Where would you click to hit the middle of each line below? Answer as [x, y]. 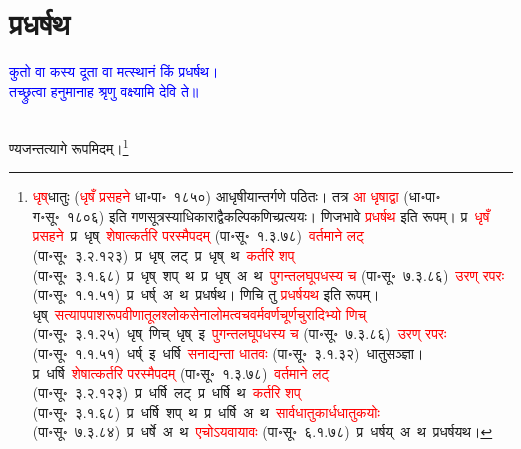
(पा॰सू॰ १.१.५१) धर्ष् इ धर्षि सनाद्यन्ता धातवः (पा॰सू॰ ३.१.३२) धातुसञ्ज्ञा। [228, 352]
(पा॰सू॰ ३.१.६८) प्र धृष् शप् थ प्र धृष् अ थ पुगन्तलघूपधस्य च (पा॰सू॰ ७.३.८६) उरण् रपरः [268, 274]
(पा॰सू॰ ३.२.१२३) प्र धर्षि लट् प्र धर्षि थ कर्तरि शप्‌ [166, 392]
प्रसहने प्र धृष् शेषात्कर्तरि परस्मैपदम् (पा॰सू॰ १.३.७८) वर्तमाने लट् [198, 235]
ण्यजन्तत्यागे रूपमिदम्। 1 [69, 146]
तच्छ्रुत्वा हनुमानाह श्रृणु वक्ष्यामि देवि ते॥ [104, 90]
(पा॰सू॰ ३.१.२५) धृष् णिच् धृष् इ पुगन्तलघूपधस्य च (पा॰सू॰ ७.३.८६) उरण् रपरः [239, 333]
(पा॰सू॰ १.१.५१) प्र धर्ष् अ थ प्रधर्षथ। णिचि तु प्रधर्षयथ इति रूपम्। [206, 294]
